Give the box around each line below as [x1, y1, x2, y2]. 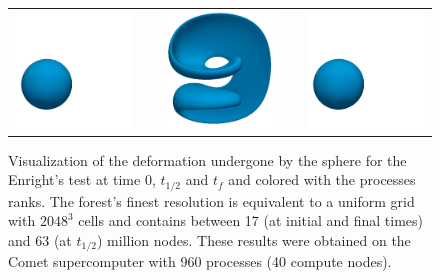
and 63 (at [8, 229, 72, 250]
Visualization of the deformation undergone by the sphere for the [8, 149, 407, 170]
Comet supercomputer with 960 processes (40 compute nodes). [8, 251, 392, 272]
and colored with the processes [228, 169, 416, 190]
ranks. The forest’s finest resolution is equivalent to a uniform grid [8, 190, 415, 211]
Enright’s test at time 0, [8, 169, 156, 190]
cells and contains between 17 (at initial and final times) [78, 210, 424, 231]
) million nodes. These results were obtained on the [97, 229, 411, 250]
